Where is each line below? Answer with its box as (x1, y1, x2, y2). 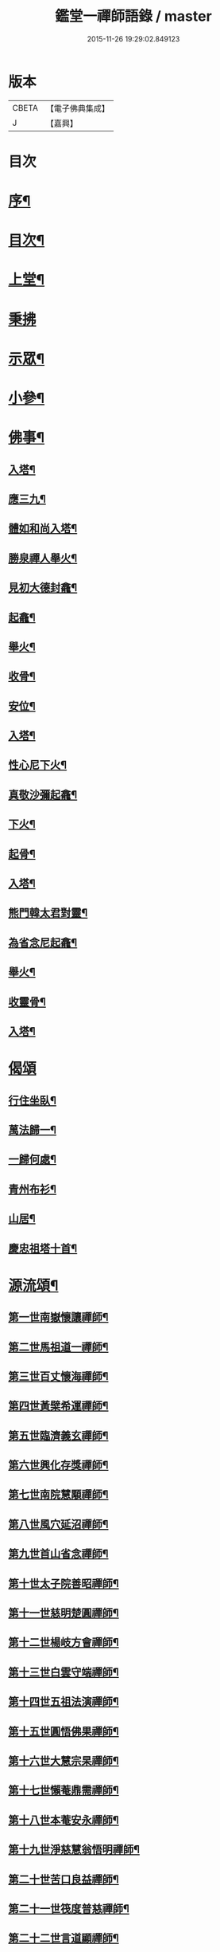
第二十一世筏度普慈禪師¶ (8, 1902, 129, 1915)
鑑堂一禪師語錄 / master (55, 7, 212, 25)
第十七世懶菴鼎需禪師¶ (8, 1784, 119, 1797)
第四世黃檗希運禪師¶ (8, 1399, 109, 1413)
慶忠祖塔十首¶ (8, 1241, 78, 1255)
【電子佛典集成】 (45, 103, 110, 114)
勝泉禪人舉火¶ (8, 551, 78, 565)
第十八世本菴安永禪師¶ (8, 1813, 119, 1827)
